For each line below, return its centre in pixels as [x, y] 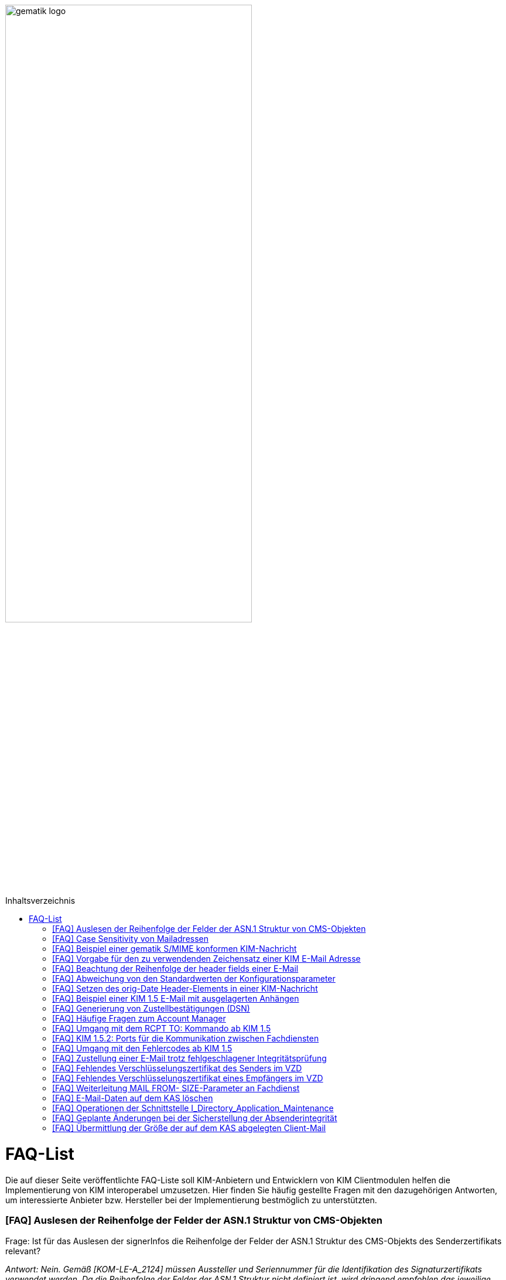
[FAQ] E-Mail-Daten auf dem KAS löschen [133, 1098]
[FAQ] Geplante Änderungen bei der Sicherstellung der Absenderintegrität [195, 1118]
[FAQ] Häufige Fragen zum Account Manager [139, 1019]
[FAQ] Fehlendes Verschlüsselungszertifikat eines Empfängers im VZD [188, 1078]
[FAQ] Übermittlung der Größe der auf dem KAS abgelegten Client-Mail [189, 1128]
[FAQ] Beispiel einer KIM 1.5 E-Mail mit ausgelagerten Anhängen [176, 999]
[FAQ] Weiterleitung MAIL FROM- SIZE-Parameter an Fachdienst [176, 1088]
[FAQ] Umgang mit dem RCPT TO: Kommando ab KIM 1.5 [162, 1029]
